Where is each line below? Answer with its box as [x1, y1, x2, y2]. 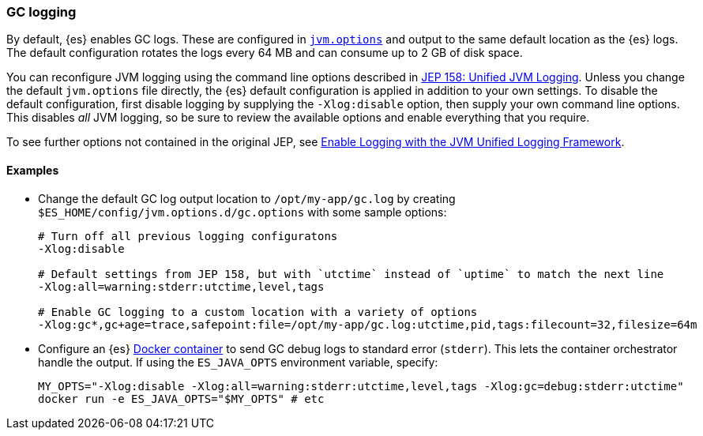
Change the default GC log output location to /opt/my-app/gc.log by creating [38, 191, 456, 205]
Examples [6, 163, 59, 177]
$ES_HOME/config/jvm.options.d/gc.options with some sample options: [38, 205, 447, 219]
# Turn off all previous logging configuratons [38, 229, 338, 242]
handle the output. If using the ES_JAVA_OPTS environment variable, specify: [38, 355, 438, 369]
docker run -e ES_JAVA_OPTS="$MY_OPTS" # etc [38, 392, 325, 405]
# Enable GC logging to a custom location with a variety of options [38, 305, 478, 318]
